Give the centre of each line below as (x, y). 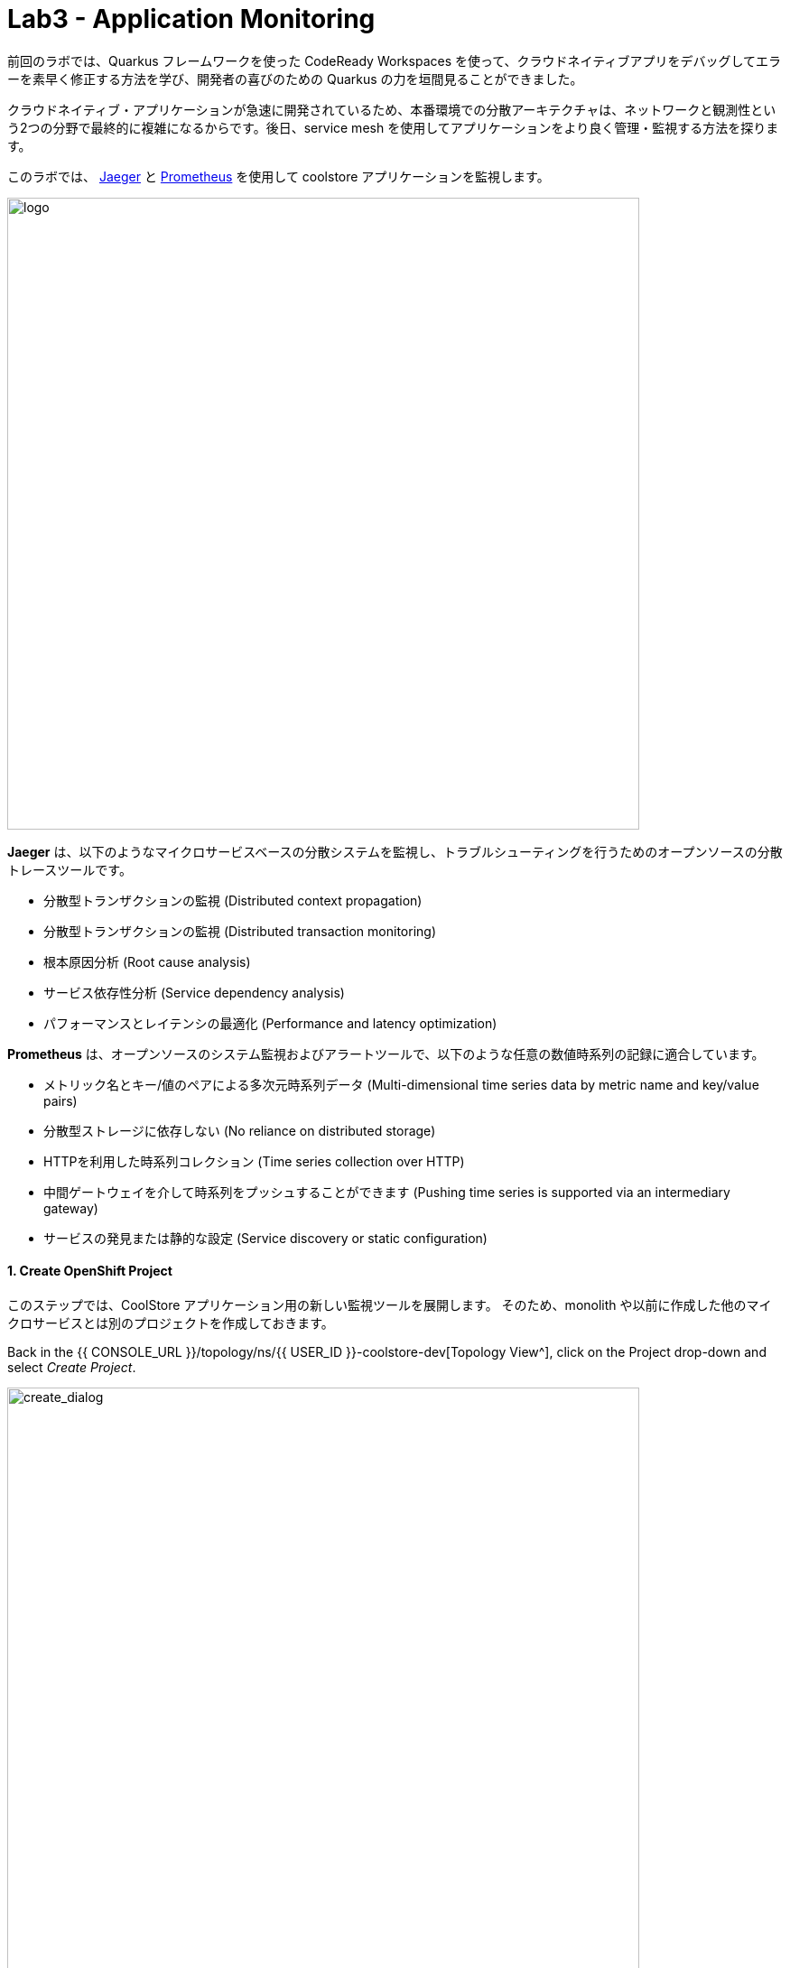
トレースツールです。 (70, 869)
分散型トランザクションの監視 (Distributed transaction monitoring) (240, 931)
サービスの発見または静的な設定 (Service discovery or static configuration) (265, 1238)
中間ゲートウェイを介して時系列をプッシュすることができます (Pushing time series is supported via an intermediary (387, 1192)
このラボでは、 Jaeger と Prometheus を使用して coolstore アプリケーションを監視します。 (279, 176)
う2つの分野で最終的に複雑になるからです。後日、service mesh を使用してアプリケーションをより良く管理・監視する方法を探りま (393, 127)
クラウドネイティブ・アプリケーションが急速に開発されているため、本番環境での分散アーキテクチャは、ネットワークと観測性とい (392, 109)
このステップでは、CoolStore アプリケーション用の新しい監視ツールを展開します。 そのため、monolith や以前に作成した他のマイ (390, 1304)
